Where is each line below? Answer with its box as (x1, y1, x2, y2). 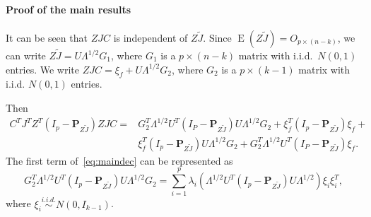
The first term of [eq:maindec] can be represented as (6, 153, 233, 168)
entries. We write (6, 61, 79, 76)
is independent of (113, 30, 188, 45)
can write (6, 48, 46, 63)
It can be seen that (6, 30, 88, 45)
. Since (203, 30, 232, 45)
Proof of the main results (6, 1, 131, 16)
